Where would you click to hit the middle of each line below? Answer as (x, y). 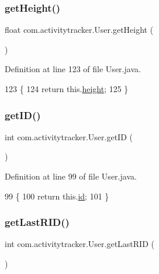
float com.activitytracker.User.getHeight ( (79, 30)
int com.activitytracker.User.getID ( (69, 136)
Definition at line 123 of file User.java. (73, 69)
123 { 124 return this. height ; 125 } (67, 89)
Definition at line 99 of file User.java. (71, 176)
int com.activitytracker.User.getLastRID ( (79, 244)
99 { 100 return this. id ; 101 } (57, 196)
